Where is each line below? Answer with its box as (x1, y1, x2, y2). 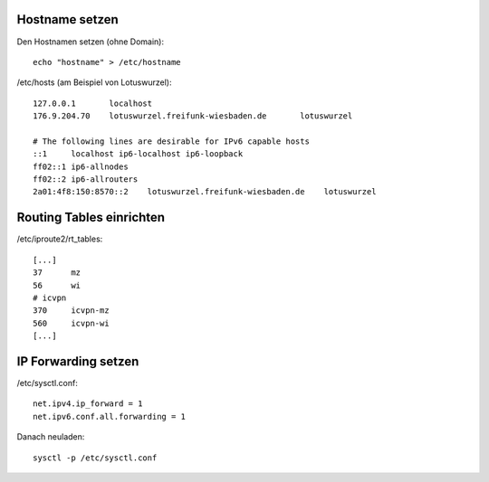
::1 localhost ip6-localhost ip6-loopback (33, 149, 244, 159)
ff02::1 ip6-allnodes (33, 161, 129, 172)
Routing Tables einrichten (16, 210, 166, 225)
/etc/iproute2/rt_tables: (16, 233, 103, 244)
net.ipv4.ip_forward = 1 (33, 399, 143, 409)
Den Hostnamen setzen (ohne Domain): (16, 36, 165, 47)
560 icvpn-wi (33, 317, 110, 328)
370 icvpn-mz (33, 306, 110, 316)
